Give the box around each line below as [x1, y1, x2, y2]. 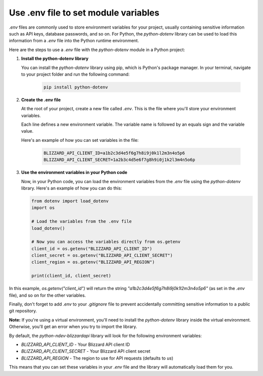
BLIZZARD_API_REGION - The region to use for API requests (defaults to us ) [21, 355, 173, 361]
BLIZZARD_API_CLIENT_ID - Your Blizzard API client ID [21, 342, 130, 347]
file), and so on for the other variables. [9, 292, 86, 298]
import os [31, 205, 55, 211]
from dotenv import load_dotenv [31, 198, 109, 204]
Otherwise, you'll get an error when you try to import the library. [9, 324, 137, 330]
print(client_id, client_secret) [31, 273, 112, 279]
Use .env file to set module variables [9, 7, 160, 18]
